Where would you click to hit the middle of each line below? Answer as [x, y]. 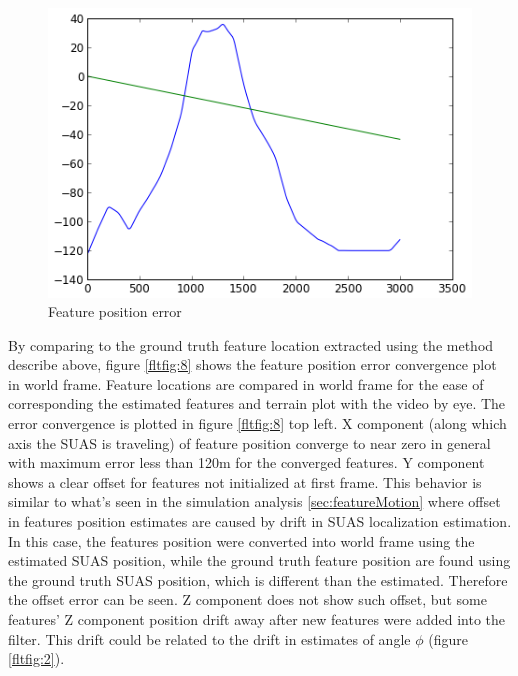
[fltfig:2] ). [36, 658]
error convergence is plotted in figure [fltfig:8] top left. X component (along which [257, 423]
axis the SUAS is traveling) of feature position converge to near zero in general [249, 442]
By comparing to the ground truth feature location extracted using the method [251, 344]
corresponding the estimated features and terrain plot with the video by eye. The [257, 403]
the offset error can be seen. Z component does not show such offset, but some [247, 599]
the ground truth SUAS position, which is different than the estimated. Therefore [258, 579]
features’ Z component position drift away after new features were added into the [257, 619]
